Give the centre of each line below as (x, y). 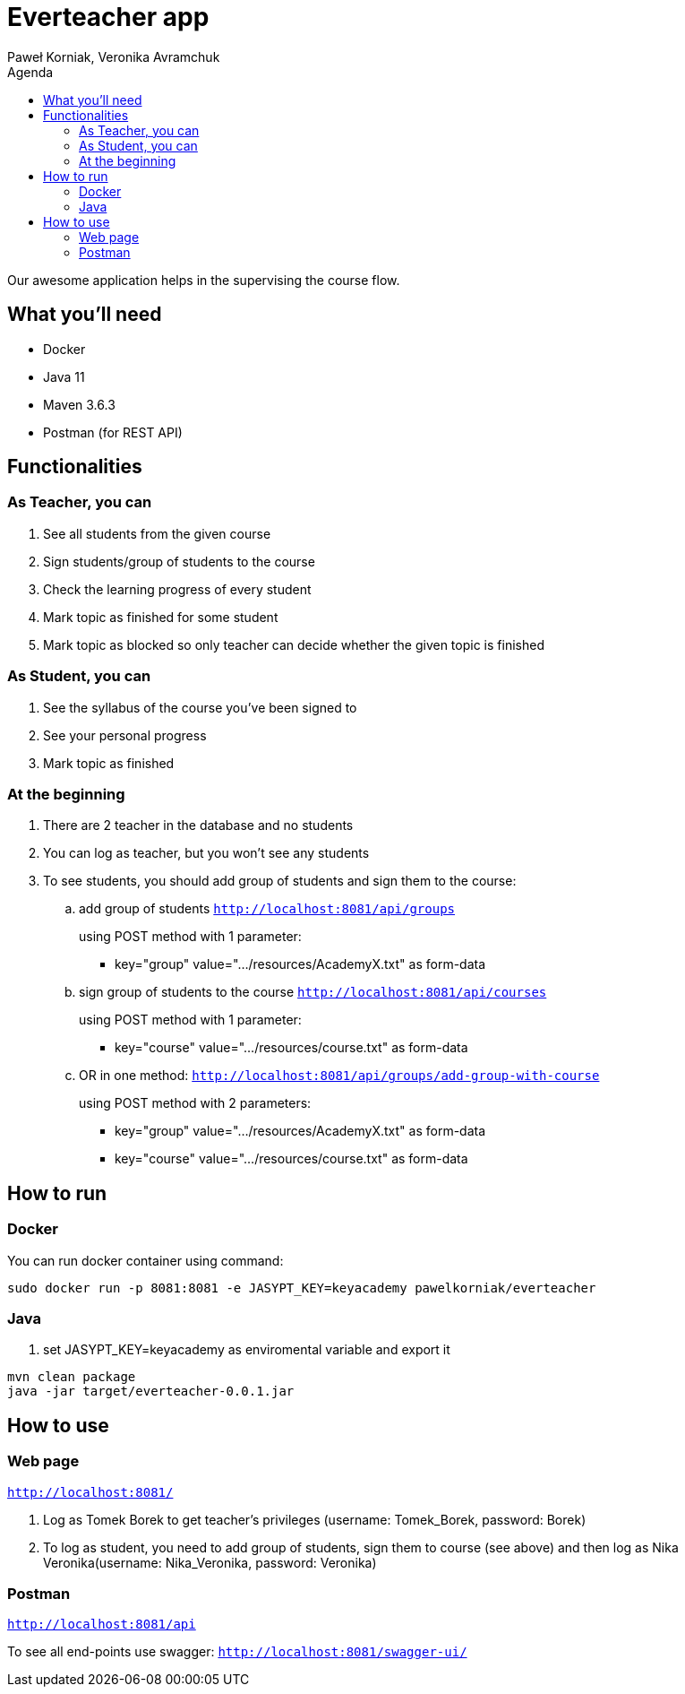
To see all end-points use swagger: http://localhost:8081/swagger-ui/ (237, 1652)
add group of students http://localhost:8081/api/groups (267, 909)
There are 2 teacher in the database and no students (198, 825)
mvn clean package (72, 1377)
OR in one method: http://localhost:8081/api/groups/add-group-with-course (339, 1076)
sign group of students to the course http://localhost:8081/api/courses (313, 992)
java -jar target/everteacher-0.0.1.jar (151, 1391)
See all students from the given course (157, 533)
